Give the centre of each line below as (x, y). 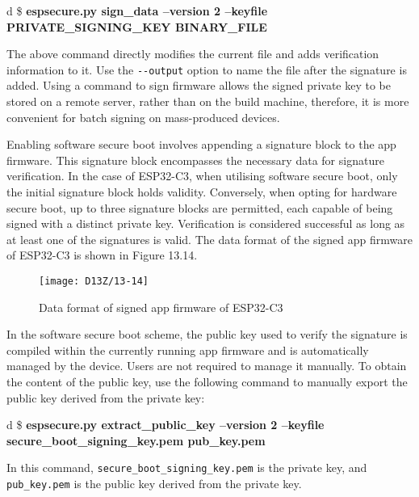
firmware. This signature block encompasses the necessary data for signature (195, 160)
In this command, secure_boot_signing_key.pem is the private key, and (187, 468)
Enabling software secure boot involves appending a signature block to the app (201, 144)
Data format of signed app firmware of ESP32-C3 (161, 307)
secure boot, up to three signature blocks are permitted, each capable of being (200, 207)
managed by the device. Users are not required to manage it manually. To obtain (207, 366)
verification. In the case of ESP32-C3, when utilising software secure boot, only (202, 176)
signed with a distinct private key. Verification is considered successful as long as (206, 223)
